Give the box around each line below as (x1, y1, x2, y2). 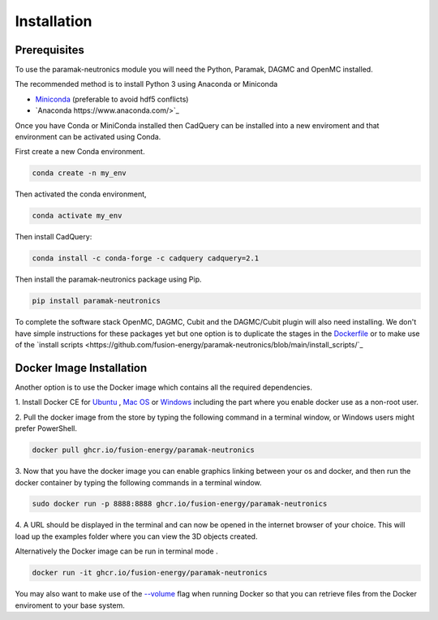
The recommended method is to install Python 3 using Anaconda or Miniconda (15, 80, 278, 89)
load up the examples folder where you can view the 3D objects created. (15, 532, 258, 541)
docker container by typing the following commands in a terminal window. (15, 477, 263, 487)
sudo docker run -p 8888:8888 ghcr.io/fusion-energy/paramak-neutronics (32, 499, 328, 509)
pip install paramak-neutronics (32, 296, 161, 306)
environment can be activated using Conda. (15, 132, 161, 142)
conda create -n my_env (32, 169, 127, 178)
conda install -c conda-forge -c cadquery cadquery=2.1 (32, 254, 260, 263)
